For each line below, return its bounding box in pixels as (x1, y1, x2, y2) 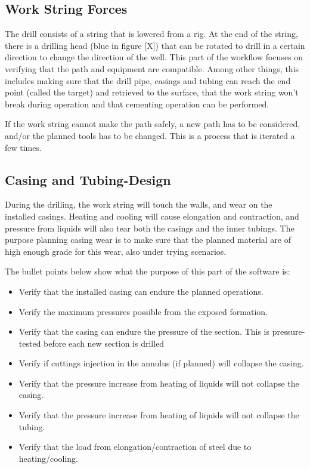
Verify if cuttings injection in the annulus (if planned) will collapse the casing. (18, 357, 304, 369)
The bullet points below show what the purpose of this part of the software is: (5, 265, 290, 277)
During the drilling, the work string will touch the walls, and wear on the (5, 198, 272, 211)
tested (18, 337, 41, 349)
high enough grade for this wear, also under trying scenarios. (5, 245, 227, 257)
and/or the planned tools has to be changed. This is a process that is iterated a (5, 129, 295, 141)
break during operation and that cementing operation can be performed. (5, 97, 269, 110)
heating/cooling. (18, 452, 78, 464)
